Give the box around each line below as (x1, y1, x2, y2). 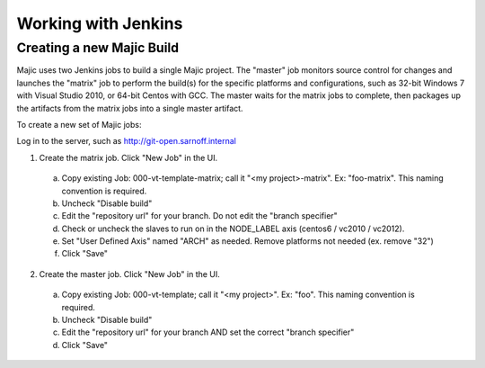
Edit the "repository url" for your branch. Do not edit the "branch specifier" (61, 211, 339, 221)
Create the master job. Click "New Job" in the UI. (39, 268, 220, 279)
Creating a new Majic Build (16, 40, 180, 56)
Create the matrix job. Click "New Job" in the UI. (39, 152, 218, 163)
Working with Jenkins (16, 13, 183, 33)
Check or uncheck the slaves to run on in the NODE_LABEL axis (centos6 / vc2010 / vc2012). (61, 223, 405, 234)
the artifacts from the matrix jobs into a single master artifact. (16, 103, 243, 113)
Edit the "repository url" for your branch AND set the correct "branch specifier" (61, 327, 355, 337)
